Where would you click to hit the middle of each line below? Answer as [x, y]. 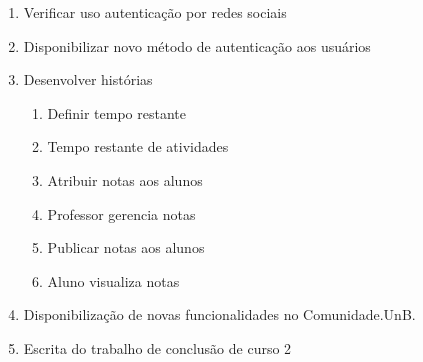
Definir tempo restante [116, 112]
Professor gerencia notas [121, 213]
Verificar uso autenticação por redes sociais [155, 12]
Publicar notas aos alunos [126, 247]
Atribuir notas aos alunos [125, 179]
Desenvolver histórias [88, 79]
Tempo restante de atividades [138, 146]
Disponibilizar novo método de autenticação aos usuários [197, 45]
